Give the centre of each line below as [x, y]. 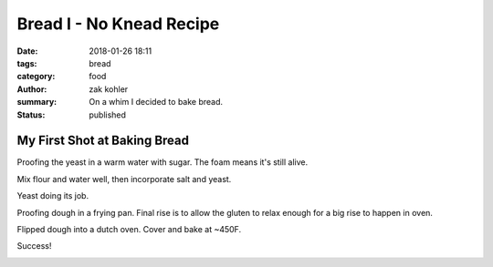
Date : [27, 51]
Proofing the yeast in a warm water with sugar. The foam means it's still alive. [163, 162]
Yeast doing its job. [53, 196]
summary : [37, 102]
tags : [27, 63]
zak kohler [109, 89]
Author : [32, 89]
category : [36, 77]
